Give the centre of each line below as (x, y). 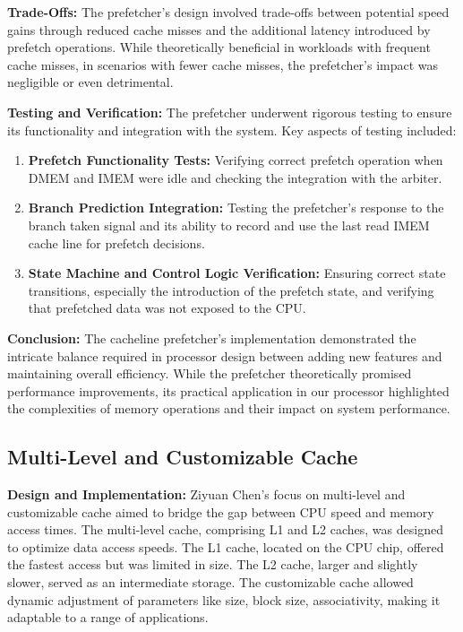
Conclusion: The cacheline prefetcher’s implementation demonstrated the (212, 338)
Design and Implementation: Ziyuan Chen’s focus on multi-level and (206, 494)
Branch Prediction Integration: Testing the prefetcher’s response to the (236, 208)
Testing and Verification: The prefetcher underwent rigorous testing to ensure (230, 112)
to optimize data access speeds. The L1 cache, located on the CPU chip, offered (226, 546)
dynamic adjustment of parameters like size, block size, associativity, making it (224, 599)
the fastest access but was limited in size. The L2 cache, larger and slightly (213, 564)
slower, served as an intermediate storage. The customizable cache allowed (210, 582)
